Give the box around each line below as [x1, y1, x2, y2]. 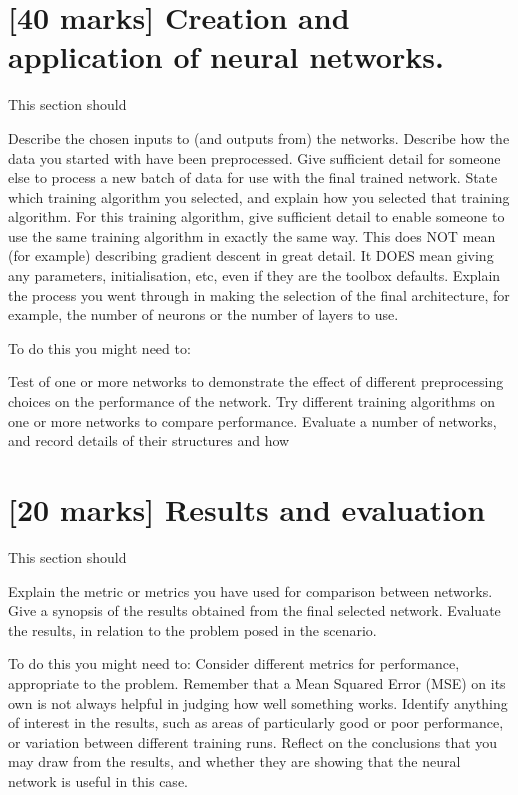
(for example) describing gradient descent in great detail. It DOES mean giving [8, 245, 494, 266]
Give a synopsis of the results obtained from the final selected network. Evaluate [8, 600, 501, 621]
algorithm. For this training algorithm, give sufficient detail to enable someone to [8, 206, 505, 227]
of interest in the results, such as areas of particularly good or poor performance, [8, 712, 504, 733]
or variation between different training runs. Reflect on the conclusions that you [8, 731, 498, 752]
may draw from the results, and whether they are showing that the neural [8, 751, 461, 772]
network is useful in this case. [8, 770, 188, 791]
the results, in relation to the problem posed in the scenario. [8, 619, 377, 640]
